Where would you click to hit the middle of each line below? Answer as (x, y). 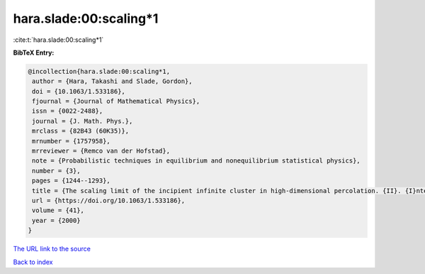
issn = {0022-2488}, (68, 111)
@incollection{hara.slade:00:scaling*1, (99, 71)
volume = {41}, (58, 210)
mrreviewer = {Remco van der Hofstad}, (101, 151)
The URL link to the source (52, 249)
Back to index (33, 262)
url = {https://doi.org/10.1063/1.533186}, (109, 201)
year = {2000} (56, 220)
